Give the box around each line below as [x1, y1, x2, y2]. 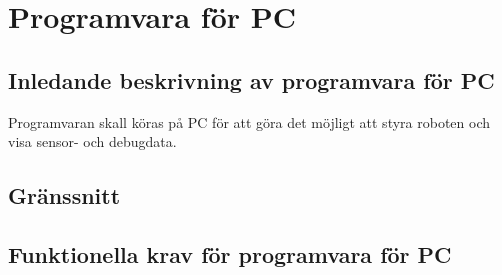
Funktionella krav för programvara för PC [8, 238, 452, 269]
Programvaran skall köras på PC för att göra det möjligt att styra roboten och [8, 111, 491, 132]
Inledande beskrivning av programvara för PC [8, 64, 495, 95]
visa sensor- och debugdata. [8, 131, 177, 152]
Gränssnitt [8, 180, 121, 211]
